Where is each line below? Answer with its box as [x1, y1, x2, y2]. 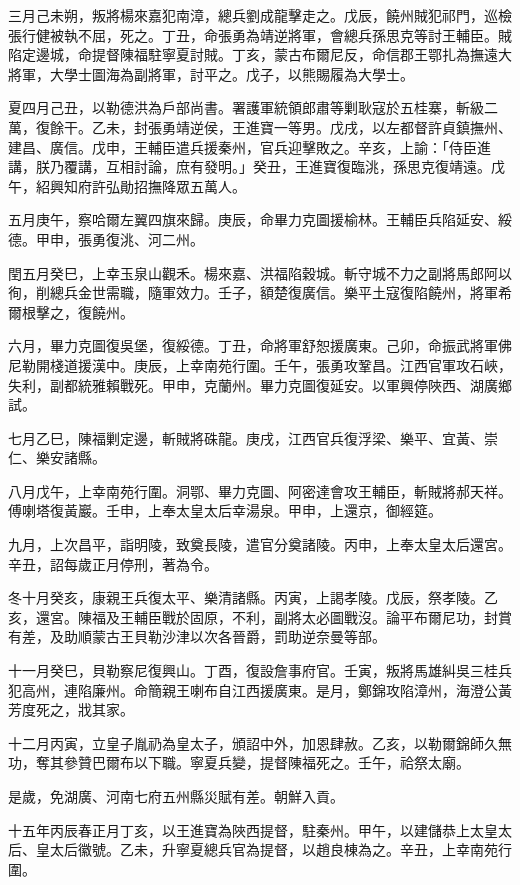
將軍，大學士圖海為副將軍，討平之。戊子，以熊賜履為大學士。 [8, 63, 414, 84]
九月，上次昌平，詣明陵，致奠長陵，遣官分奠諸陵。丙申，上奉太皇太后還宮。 [8, 534, 512, 555]
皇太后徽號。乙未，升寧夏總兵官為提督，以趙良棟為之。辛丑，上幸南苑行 [35, 839, 512, 860]
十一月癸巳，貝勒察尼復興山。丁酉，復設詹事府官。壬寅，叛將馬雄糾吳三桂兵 [8, 660, 512, 681]
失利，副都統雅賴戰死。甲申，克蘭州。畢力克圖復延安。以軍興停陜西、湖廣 [8, 374, 498, 395]
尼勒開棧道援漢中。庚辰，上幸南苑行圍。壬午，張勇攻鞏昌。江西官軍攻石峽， [8, 354, 512, 375]
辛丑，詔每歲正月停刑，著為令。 [8, 553, 218, 574]
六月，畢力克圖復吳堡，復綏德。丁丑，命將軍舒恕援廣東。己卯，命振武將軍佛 [8, 335, 512, 356]
